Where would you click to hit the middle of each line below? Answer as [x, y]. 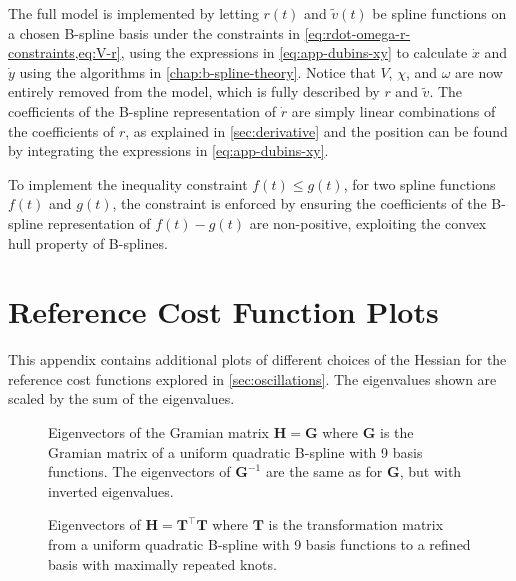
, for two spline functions [419, 183]
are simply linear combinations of [393, 110]
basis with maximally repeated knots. [162, 563]
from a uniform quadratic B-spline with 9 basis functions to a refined [259, 544]
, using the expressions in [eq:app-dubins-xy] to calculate [294, 52]
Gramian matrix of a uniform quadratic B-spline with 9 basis [235, 451]
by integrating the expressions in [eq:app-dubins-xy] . [168, 150]
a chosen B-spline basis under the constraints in [154, 32]
